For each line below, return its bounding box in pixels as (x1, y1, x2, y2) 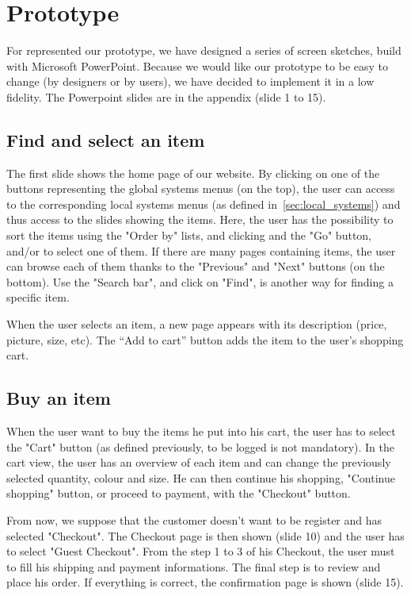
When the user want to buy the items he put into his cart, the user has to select (6, 423, 396, 440)
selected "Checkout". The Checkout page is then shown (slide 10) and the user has (6, 527, 405, 544)
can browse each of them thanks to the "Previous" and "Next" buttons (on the (6, 258, 385, 275)
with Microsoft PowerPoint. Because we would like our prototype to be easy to (6, 57, 388, 74)
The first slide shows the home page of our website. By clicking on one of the (6, 164, 380, 181)
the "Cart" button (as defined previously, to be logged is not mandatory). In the (6, 438, 394, 455)
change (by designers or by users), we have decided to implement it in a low (6, 73, 375, 90)
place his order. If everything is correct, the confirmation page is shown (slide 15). (6, 574, 404, 590)
